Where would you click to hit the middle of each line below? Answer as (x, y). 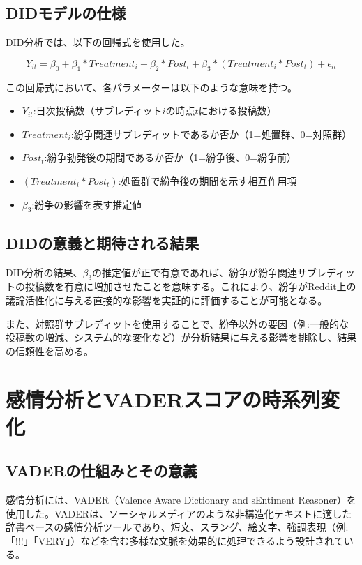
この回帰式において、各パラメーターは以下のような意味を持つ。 (151, 87)
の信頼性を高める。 (50, 351)
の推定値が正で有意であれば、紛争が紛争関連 (195, 272)
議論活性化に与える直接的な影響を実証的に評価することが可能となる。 (167, 300)
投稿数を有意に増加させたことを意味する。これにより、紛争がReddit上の (190, 286)
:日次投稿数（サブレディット (98, 111)
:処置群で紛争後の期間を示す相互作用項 (208, 180)
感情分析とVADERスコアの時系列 (163, 399)
